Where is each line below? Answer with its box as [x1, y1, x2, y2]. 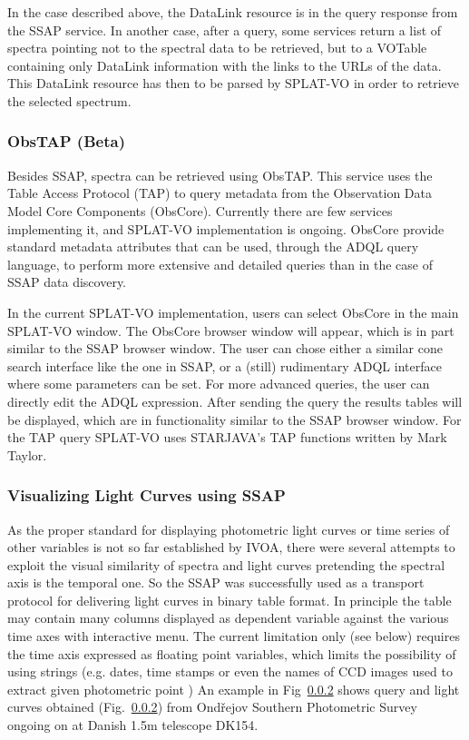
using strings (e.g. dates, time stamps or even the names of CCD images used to [7, 662, 453, 681]
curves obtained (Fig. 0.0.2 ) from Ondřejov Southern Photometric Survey [7, 697, 417, 716]
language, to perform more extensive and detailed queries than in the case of [7, 254, 433, 273]
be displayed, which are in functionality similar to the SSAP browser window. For [7, 409, 462, 429]
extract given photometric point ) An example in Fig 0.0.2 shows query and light [7, 679, 460, 698]
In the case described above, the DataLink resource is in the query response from [7, 3, 458, 21]
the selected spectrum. [7, 91, 132, 110]
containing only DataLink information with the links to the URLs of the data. [7, 55, 442, 74]
